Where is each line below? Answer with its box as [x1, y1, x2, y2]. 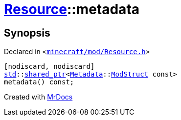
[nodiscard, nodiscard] [4, 62, 95, 71]
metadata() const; [4, 78, 74, 86]
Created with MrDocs [4, 93, 73, 101]
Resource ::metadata [4, 1, 140, 18]
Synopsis [4, 26, 50, 39]
